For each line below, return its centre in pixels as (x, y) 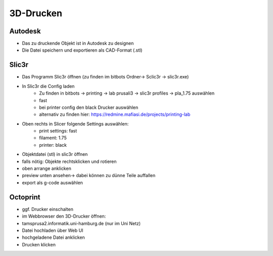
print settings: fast (58, 131)
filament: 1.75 (53, 138)
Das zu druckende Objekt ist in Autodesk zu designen (78, 44)
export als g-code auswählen (53, 183)
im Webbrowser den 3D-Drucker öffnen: (64, 216)
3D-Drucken (36, 13)
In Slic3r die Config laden (48, 86)
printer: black (53, 145)
